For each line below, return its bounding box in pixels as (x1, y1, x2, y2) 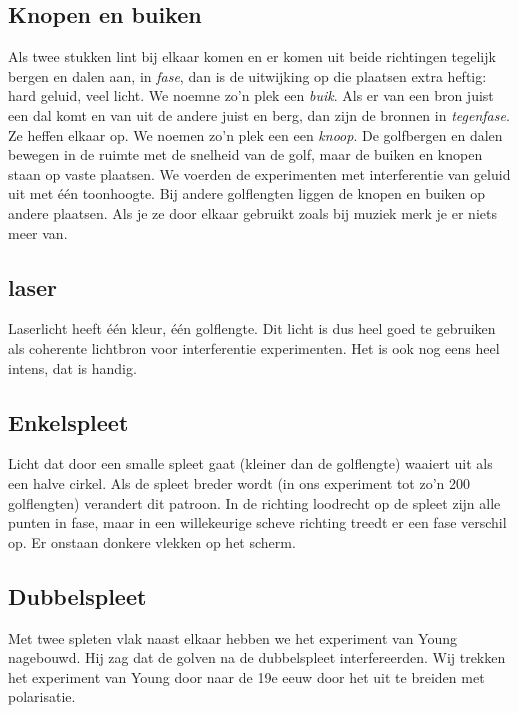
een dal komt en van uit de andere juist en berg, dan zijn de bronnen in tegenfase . (8, 104, 510, 125)
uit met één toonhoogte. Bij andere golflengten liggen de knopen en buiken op (8, 183, 486, 204)
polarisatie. (8, 686, 76, 707)
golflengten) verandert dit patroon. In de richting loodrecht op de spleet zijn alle (8, 492, 501, 513)
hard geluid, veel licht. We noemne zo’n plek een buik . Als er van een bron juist (8, 85, 494, 106)
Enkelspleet (8, 406, 129, 437)
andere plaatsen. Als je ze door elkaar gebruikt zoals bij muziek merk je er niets (8, 202, 497, 223)
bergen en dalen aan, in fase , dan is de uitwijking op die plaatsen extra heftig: (8, 65, 487, 86)
